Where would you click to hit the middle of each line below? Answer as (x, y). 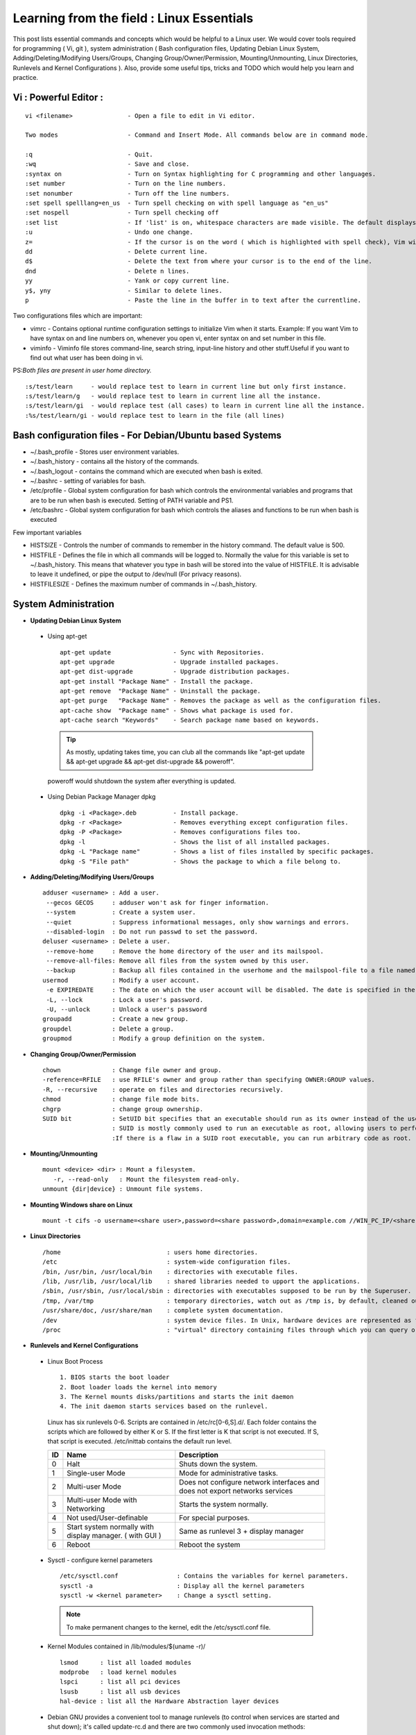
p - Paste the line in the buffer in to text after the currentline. (193, 300)
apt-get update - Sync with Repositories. (162, 652)
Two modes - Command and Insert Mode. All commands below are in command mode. (197, 135)
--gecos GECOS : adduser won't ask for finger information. (158, 903)
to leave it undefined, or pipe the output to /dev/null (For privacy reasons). (136, 574)
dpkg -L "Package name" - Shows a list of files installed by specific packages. (217, 852)
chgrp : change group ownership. (123, 1109)
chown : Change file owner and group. (132, 1070)
